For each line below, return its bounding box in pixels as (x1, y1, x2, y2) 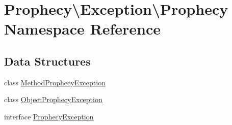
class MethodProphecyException (4, 77, 106, 87)
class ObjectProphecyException (4, 94, 102, 105)
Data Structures (4, 53, 91, 69)
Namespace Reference (4, 18, 161, 39)
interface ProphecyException (4, 111, 94, 121)
